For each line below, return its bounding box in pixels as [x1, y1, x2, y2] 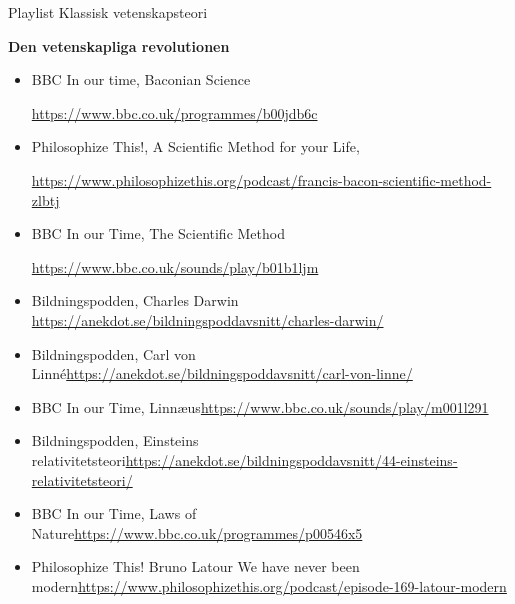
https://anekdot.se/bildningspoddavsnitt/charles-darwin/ [31, 309, 384, 330]
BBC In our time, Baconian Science [31, 69, 251, 90]
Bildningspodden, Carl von [31, 343, 196, 364]
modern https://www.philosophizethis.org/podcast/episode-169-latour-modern [31, 575, 507, 596]
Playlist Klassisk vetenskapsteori [8, 2, 208, 22]
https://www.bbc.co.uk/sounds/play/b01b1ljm [31, 256, 319, 277]
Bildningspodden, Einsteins [31, 430, 199, 451]
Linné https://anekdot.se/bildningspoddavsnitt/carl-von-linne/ [31, 363, 413, 384]
